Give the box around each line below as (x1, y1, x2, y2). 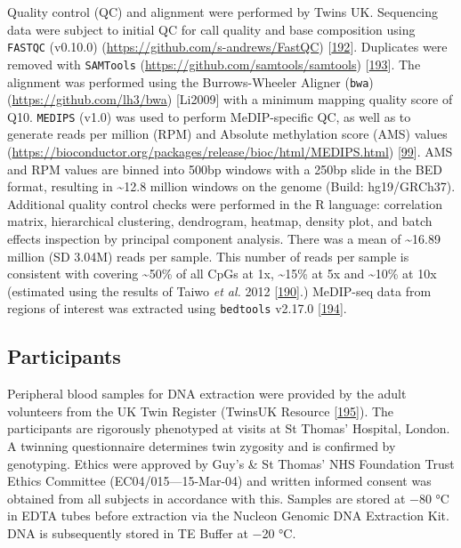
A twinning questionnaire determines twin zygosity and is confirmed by (7, 436, 396, 455)
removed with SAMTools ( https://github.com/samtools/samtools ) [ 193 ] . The (7, 54, 421, 73)
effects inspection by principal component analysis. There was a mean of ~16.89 (7, 229, 441, 247)
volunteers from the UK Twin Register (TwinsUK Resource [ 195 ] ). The (7, 401, 394, 420)
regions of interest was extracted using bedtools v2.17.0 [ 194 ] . (7, 299, 347, 318)
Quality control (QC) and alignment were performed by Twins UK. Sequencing (7, 3, 439, 20)
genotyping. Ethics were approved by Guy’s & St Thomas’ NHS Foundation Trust (7, 454, 455, 472)
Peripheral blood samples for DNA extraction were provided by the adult (7, 384, 407, 403)
